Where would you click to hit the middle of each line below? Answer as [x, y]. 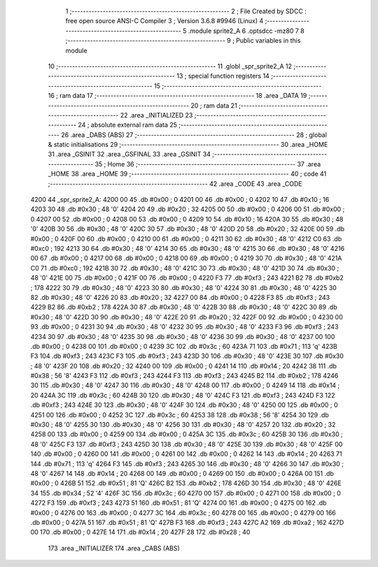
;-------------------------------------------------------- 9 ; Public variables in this [183, 41]
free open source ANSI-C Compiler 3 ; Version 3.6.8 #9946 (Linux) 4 [164, 21]
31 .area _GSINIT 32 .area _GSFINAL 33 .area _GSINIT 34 [129, 155]
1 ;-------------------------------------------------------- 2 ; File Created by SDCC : [186, 11]
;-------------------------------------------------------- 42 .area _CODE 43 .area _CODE [175, 184]
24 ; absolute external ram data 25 [128, 125]
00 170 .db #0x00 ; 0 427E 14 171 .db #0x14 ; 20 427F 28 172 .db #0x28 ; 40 [140, 532]
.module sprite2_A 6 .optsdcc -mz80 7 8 [246, 31]
